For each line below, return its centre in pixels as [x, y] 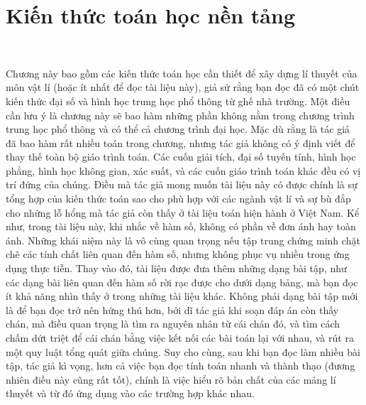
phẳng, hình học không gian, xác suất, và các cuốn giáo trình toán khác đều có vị [183, 170]
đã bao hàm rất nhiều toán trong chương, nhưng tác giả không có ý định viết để [181, 142]
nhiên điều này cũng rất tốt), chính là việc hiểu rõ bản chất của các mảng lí [171, 379]
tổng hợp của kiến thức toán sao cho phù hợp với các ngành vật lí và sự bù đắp [178, 199]
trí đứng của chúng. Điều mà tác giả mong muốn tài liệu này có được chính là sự [182, 184]
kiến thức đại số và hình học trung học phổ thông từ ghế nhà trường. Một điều [178, 101]
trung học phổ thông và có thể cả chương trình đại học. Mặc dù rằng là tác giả [178, 129]
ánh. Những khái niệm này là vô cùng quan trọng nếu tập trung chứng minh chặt [183, 240]
